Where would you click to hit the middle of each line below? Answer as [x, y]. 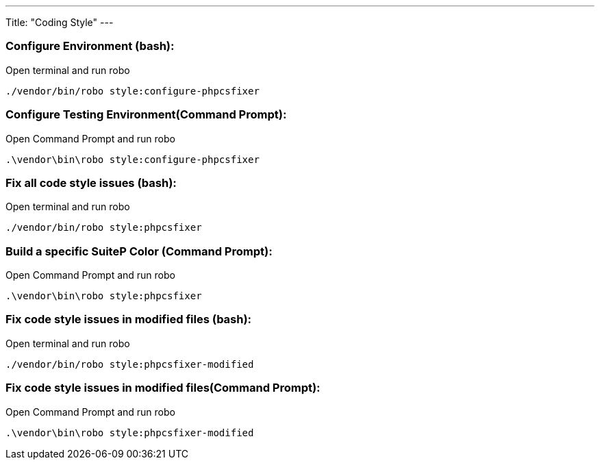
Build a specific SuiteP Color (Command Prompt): [139, 251]
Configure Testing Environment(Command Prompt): [146, 115]
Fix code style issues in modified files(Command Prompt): [163, 388]
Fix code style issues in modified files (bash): [129, 319]
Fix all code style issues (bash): [91, 183]
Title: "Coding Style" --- [60, 22]
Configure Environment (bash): [90, 46]
